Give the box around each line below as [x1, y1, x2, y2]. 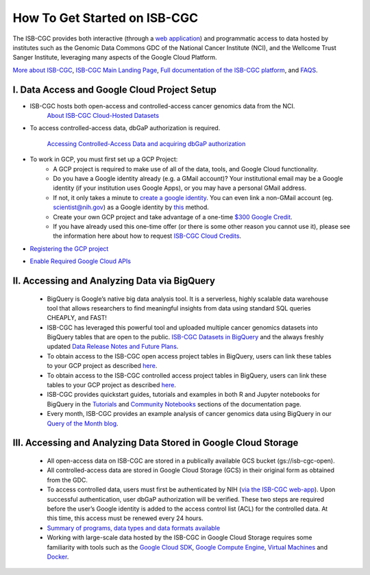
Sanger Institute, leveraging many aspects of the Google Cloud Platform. [12, 53, 217, 62]
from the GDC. [47, 476, 88, 484]
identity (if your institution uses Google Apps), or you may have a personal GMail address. [53, 184, 307, 192]
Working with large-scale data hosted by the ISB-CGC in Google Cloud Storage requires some [47, 533, 312, 541]
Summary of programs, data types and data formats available [47, 524, 221, 532]
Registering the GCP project [29, 244, 109, 253]
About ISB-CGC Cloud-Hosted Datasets [47, 112, 160, 120]
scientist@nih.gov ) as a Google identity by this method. [53, 203, 209, 212]
